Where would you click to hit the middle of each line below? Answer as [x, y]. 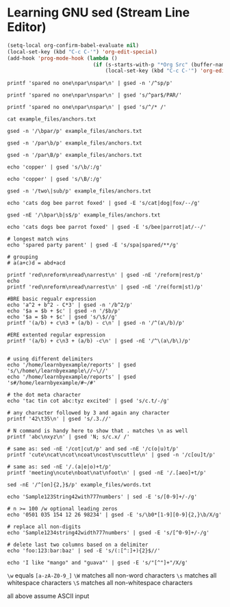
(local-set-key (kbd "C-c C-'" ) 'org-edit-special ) [82, 52]
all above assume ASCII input [48, 596]
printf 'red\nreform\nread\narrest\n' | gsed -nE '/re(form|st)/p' [105, 287]
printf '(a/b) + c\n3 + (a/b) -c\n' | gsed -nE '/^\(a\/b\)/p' [99, 341]
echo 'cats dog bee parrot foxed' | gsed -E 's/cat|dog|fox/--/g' [104, 203]
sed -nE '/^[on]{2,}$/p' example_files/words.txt [79, 485]
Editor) [27, 27]
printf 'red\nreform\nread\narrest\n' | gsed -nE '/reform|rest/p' [105, 275]
